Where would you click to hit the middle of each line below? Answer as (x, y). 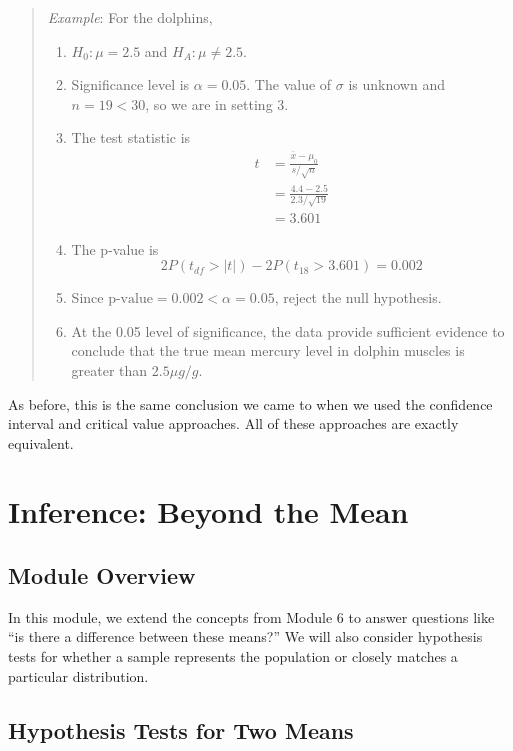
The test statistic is (131, 137)
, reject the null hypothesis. (358, 297)
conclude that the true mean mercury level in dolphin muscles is (268, 350)
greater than (109, 369)
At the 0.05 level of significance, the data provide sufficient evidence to (288, 330)
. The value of (289, 84)
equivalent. (41, 442)
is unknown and (396, 84)
